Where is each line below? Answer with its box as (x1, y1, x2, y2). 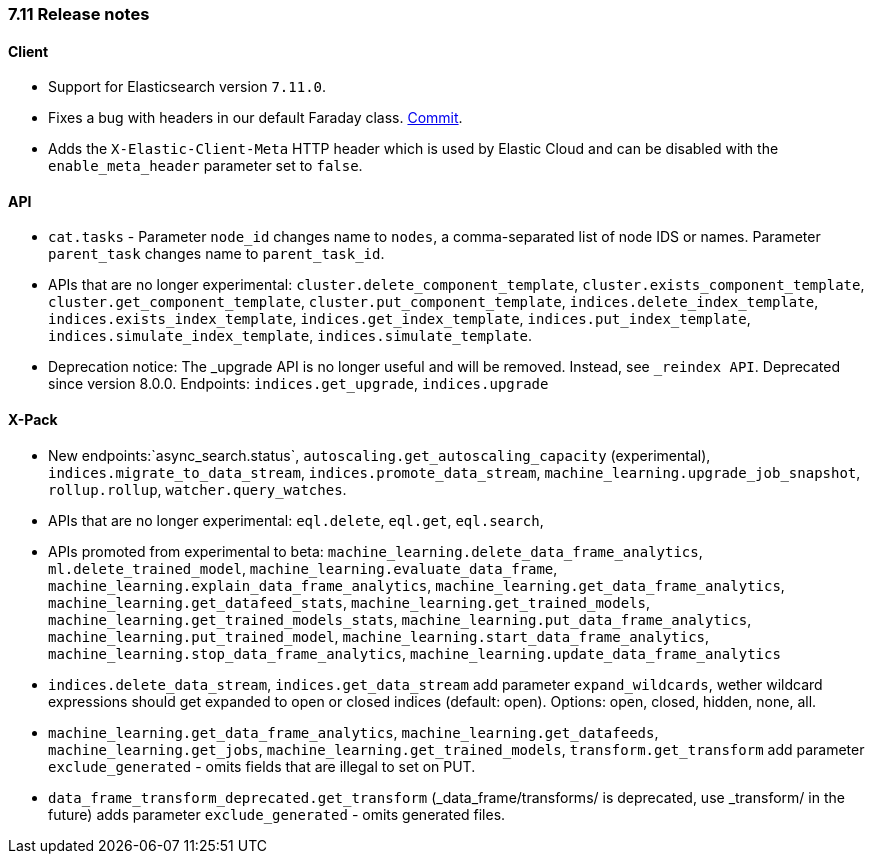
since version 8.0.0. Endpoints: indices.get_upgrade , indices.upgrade (48, 375, 549, 393)
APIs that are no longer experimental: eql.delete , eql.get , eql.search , (48, 511, 544, 529)
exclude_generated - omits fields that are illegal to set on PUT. (48, 757, 476, 775)
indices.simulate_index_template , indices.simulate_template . (48, 327, 533, 345)
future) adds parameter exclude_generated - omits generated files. (48, 805, 506, 823)
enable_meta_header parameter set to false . (48, 157, 363, 175)
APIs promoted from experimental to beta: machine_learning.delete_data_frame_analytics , (48, 542, 703, 560)
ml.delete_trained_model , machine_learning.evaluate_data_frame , (48, 559, 558, 577)
